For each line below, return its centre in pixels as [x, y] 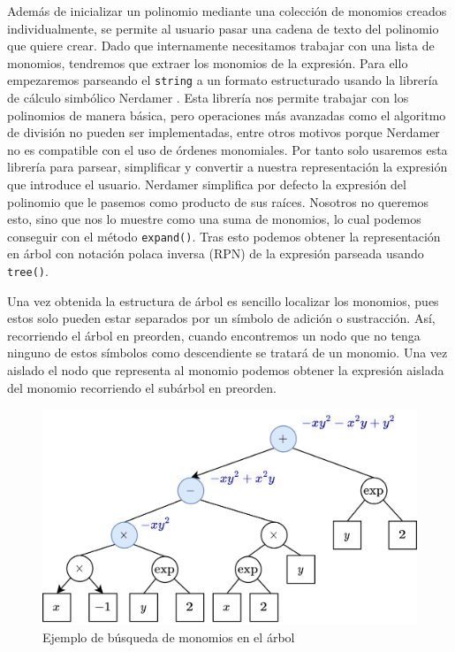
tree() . [28, 271]
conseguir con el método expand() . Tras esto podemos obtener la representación [224, 236]
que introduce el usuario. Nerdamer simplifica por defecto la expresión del [207, 184]
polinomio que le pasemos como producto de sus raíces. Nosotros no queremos [218, 201]
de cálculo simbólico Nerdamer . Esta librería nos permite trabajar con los [208, 98]
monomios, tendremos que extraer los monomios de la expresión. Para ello [208, 62]
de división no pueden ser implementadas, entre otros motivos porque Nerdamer [224, 132]
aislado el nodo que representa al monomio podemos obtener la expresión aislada [226, 370]
